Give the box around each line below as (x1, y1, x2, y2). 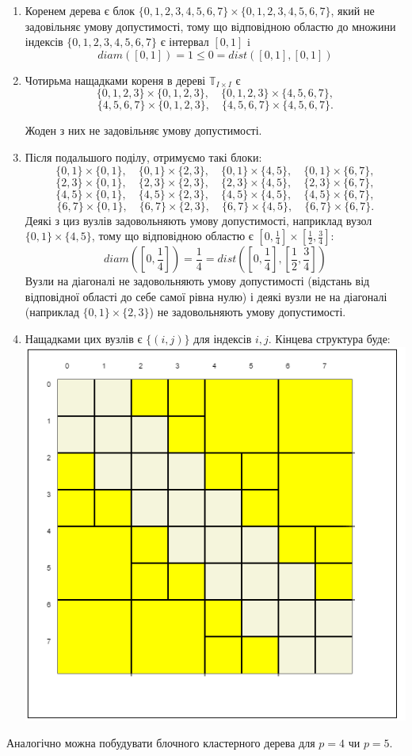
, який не (330, 2, 375, 18)
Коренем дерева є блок (25, 2, 135, 18)
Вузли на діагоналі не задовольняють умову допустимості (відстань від (25, 273, 370, 289)
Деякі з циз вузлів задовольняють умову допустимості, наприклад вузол (25, 212, 372, 228)
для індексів (193, 330, 252, 346)
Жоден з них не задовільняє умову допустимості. (25, 122, 262, 139)
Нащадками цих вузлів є (25, 330, 143, 346)
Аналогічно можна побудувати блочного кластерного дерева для (6, 734, 315, 750)
